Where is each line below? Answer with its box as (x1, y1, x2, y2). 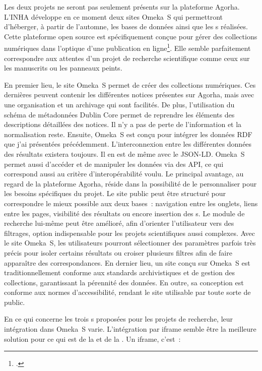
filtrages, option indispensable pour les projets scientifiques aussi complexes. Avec (4, 227, 255, 238)
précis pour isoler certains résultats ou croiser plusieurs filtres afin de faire (4, 247, 232, 258)
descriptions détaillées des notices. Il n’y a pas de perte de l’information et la (4, 119, 242, 130)
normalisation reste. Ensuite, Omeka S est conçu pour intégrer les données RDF (4, 129, 252, 139)
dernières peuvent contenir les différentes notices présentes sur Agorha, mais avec (4, 89, 254, 100)
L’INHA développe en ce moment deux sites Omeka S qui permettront (4, 11, 223, 22)
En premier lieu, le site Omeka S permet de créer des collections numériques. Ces (4, 79, 256, 90)
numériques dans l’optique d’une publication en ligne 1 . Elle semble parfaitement (4, 41, 251, 53)
